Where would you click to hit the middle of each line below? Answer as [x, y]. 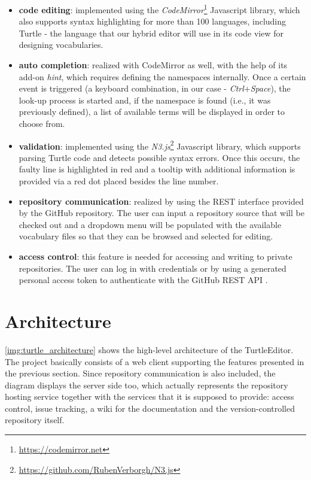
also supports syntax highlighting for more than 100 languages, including [153, 21]
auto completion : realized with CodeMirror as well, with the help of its [153, 65]
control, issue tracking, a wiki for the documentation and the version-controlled [150, 408]
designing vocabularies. [61, 45]
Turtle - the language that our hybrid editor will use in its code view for [151, 33]
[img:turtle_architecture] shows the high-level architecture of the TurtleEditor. [149, 349]
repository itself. [35, 420]
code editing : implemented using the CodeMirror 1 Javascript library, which [159, 9]
